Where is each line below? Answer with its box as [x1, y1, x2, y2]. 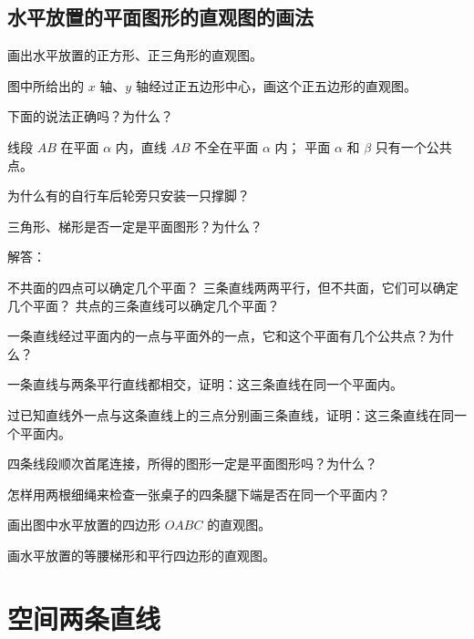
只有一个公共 [375, 137, 452, 156]
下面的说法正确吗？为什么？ [7, 107, 173, 126]
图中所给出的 [7, 76, 84, 95]
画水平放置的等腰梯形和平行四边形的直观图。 [7, 545, 275, 564]
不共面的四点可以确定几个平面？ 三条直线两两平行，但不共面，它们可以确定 [7, 277, 459, 296]
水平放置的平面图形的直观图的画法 [7, 3, 314, 31]
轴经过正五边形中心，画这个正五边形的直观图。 [135, 76, 417, 95]
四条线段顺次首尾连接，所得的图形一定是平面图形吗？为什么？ [7, 454, 377, 473]
